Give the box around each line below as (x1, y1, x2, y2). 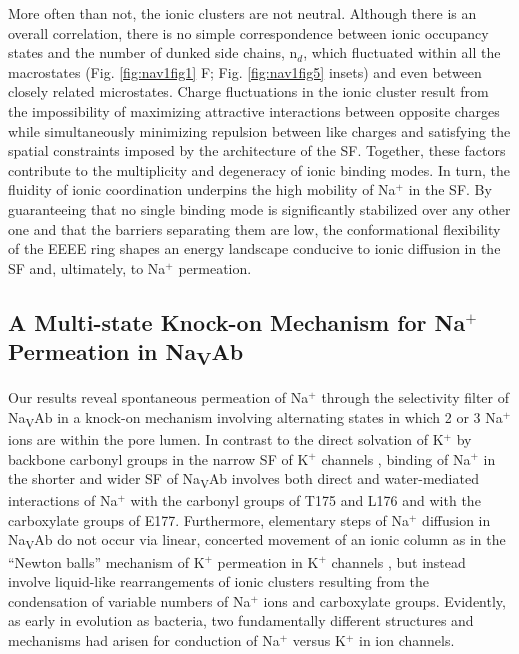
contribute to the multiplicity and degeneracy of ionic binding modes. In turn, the (8, 159, 510, 180)
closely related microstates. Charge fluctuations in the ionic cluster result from (8, 81, 489, 102)
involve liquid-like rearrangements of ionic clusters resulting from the (8, 571, 429, 592)
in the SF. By (408, 179, 492, 200)
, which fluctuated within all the (303, 42, 501, 63)
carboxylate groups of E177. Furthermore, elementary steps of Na (8, 509, 410, 530)
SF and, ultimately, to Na (8, 257, 166, 278)
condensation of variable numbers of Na (8, 590, 251, 611)
